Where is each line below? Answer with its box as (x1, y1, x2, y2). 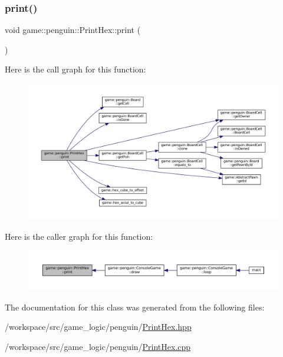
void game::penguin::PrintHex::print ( (5, 24, 141, 36)
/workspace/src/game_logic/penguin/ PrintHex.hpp (5, 320, 192, 333)
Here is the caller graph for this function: (5, 230, 153, 242)
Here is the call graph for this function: (5, 63, 146, 75)
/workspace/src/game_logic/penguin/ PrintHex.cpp (5, 340, 191, 352)
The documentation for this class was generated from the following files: (5, 300, 265, 313)
